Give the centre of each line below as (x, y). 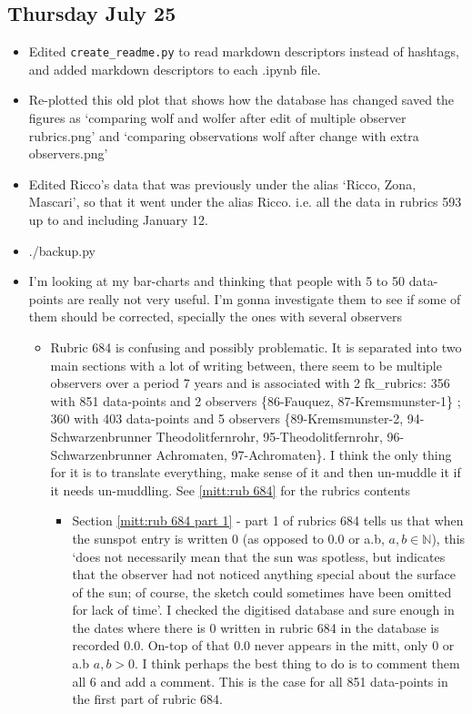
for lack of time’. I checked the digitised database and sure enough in (263, 610)
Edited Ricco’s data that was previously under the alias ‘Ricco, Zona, (222, 184)
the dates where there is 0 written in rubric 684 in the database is (256, 627)
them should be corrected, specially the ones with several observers (215, 316)
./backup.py (62, 250)
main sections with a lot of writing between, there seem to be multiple (246, 365)
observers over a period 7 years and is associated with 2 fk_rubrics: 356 (250, 383)
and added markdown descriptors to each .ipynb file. (175, 69)
